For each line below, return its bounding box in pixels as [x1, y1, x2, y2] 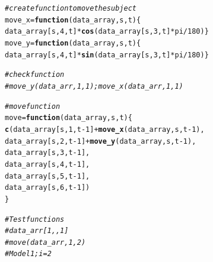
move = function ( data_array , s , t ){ [5, 114, 132, 122]
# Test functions [5, 215, 65, 224]
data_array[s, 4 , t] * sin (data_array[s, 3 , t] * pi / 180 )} [5, 50, 209, 59]
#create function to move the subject [5, 4, 136, 12]
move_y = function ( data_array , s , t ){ [5, 38, 141, 47]
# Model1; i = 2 [5, 250, 52, 258]
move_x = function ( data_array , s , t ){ [5, 15, 141, 24]
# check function [5, 70, 65, 79]
